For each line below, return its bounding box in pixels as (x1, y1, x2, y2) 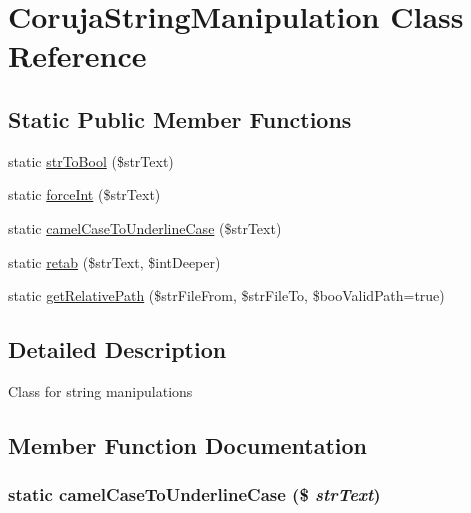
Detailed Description (8, 334, 227, 365)
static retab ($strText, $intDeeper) (8, 251, 221, 272)
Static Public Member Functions (8, 103, 352, 134)
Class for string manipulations (8, 380, 193, 401)
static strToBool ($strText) (8, 150, 174, 171)
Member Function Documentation (8, 429, 368, 460)
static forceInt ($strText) (8, 184, 161, 205)
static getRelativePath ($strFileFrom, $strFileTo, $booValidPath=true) (8, 285, 445, 306)
